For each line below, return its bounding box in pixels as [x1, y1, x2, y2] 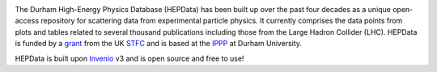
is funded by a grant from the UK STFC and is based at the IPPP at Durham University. [15, 39, 303, 49]
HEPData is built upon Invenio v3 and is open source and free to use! [15, 53, 244, 63]
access [15, 16, 40, 26]
